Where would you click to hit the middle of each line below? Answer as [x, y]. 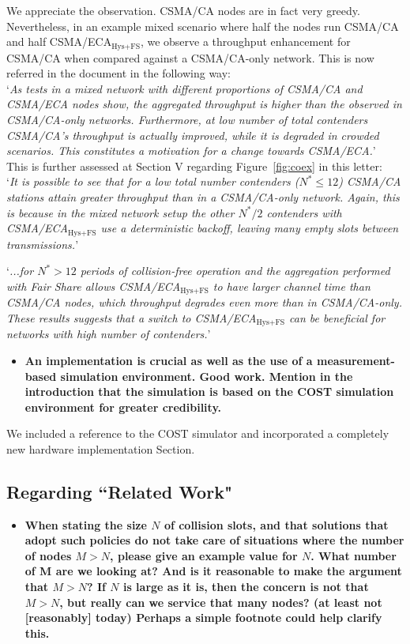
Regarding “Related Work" [119, 491]
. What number [354, 555]
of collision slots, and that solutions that [276, 524]
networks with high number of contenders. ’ [109, 334]
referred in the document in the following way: [119, 73]
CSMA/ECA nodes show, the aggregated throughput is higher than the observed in [204, 104]
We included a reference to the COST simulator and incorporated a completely [198, 433]
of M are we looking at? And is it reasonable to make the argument [213, 571]
